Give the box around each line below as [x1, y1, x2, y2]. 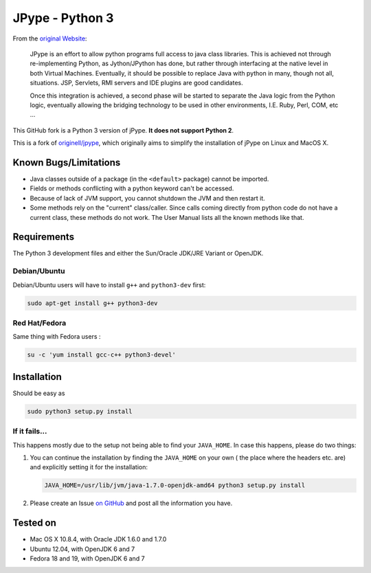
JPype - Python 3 [12, 10, 114, 25]
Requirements [12, 231, 75, 243]
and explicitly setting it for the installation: [30, 463, 148, 471]
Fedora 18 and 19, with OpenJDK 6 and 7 [30, 554, 145, 563]
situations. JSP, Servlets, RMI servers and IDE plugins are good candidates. [30, 79, 243, 87]
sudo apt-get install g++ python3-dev [27, 299, 158, 307]
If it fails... [12, 427, 47, 436]
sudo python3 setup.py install [27, 407, 133, 415]
